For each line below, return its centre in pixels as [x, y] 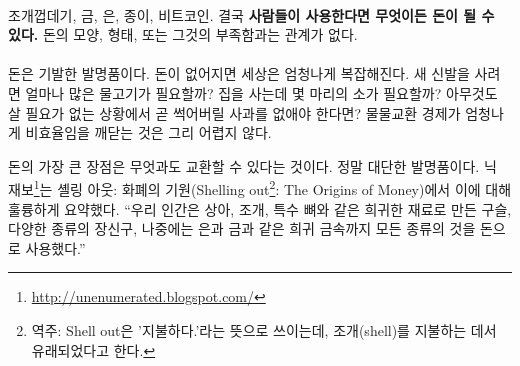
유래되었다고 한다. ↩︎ [93, 349]
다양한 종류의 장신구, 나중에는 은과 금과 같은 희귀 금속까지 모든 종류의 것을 [242, 228]
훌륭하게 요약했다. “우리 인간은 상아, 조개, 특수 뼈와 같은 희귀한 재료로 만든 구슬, [260, 208]
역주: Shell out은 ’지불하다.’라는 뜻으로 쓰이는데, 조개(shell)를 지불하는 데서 [264, 329]
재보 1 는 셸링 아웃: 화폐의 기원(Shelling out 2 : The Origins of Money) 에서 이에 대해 [260, 187]
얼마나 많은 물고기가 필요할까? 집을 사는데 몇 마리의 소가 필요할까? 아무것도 [261, 92]
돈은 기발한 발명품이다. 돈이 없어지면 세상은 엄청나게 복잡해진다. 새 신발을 [239, 73]
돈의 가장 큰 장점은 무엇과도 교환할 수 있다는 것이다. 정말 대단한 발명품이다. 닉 [252, 165]
